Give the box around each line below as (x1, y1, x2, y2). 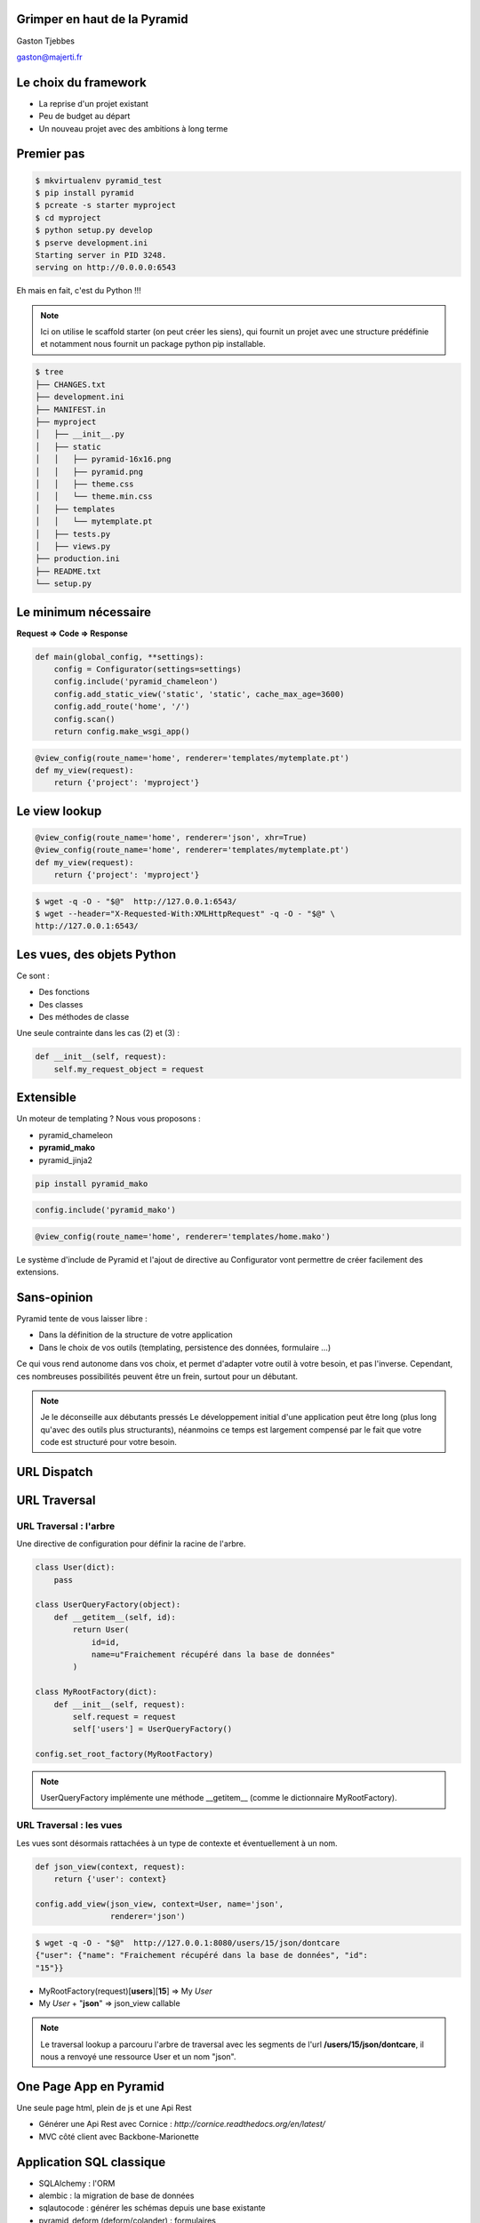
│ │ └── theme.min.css (35, 492, 153, 502)
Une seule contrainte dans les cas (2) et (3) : (16, 1028, 180, 1039)
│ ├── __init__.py (35, 429, 124, 439)
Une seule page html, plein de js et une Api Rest (16, 2102, 192, 2113)
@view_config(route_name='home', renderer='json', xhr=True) (35, 832, 308, 842)
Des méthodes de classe (38, 1012, 130, 1023)
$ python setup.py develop (35, 225, 153, 236)
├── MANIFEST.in (35, 405, 107, 414)
